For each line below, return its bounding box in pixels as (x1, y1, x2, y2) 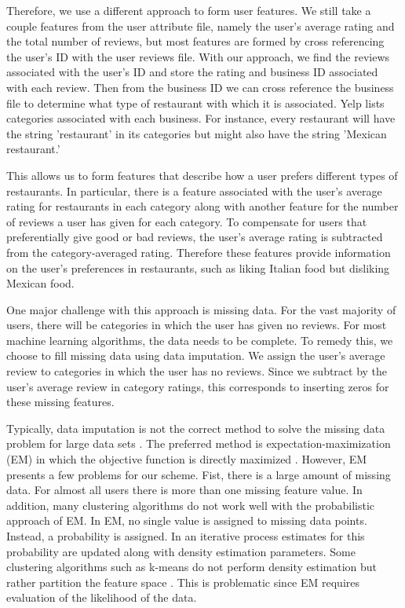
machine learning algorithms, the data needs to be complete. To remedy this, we (6, 331, 393, 348)
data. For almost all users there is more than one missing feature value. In (6, 482, 363, 498)
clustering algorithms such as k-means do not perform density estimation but (6, 559, 378, 575)
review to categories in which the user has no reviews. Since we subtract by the (6, 363, 388, 379)
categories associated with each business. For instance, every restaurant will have (6, 110, 396, 126)
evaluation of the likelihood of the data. (6, 589, 197, 606)
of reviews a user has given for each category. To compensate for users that (6, 213, 367, 229)
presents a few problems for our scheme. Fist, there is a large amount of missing (6, 466, 391, 482)
